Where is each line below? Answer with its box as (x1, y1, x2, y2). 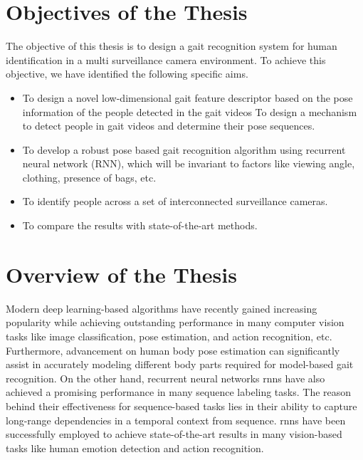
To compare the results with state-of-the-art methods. (22, 218, 258, 233)
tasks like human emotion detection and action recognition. (6, 440, 264, 455)
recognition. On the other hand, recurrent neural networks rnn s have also (6, 370, 325, 385)
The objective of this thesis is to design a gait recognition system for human (6, 38, 337, 53)
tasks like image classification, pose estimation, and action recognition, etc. (6, 328, 332, 343)
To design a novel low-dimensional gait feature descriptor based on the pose (22, 90, 353, 105)
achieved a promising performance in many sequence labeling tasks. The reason (6, 385, 352, 399)
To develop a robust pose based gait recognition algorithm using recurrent (22, 142, 346, 157)
